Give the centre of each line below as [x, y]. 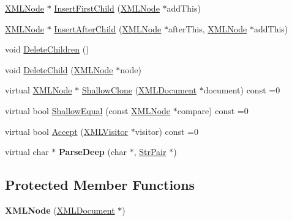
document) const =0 [242, 90]
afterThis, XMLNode [208, 28]
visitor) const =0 [167, 131]
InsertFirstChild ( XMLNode [107, 8]
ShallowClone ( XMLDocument [139, 90]
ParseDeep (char [93, 152]
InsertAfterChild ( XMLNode [108, 28]
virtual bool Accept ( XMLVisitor [67, 131]
